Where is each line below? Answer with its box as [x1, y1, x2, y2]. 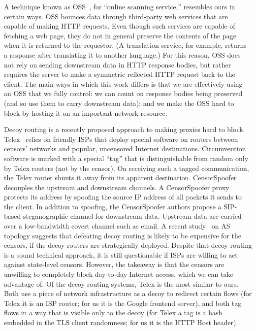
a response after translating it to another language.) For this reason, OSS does [4, 49, 241, 60]
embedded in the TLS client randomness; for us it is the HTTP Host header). [4, 317, 238, 327]
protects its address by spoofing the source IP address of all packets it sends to [4, 192, 242, 202]
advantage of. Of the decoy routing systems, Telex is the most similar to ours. [4, 278, 239, 289]
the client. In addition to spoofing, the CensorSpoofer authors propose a [4, 201, 222, 211]
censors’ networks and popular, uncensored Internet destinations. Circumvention [4, 143, 246, 154]
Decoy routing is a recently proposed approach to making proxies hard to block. [4, 124, 245, 134]
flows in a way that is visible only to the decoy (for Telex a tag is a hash [4, 307, 223, 318]
